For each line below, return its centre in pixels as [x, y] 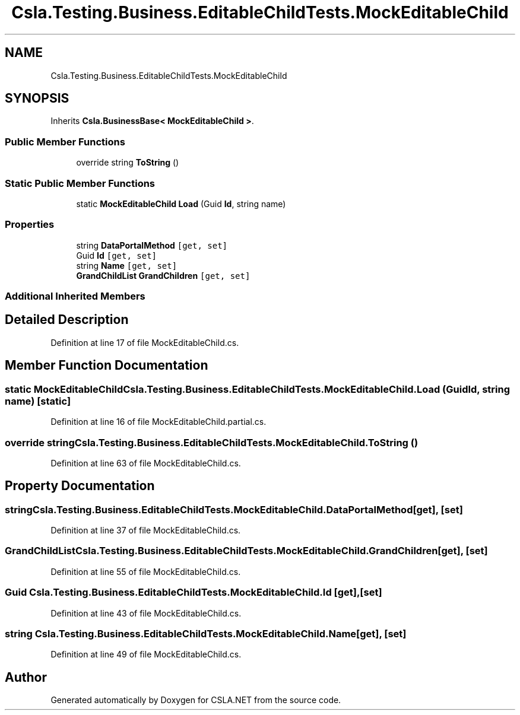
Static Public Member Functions [80, 183]
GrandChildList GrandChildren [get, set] [163, 275]
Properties [30, 225]
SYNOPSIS [37, 98]
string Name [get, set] [127, 265]
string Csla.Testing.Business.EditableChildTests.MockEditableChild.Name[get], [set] [206, 633]
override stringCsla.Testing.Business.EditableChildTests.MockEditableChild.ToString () [212, 442]
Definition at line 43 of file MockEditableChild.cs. [146, 613]
